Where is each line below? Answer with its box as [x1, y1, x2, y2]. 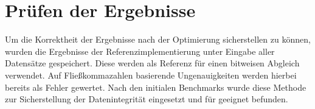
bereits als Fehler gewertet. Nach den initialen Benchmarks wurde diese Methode [5, 80, 306, 93]
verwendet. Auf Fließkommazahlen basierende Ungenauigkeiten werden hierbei [5, 68, 297, 81]
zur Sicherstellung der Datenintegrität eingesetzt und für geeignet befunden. [5, 93, 288, 105]
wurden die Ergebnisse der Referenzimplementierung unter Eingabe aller [5, 44, 275, 57]
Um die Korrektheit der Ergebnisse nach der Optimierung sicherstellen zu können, [5, 33, 311, 46]
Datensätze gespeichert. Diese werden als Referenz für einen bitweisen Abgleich [5, 57, 300, 69]
